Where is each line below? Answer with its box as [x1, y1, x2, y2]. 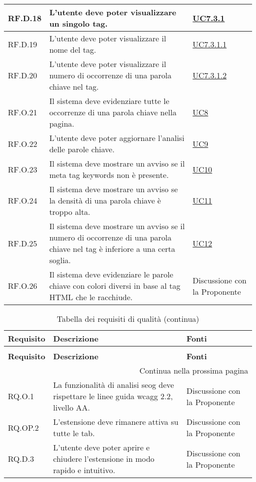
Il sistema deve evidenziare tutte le [49, 95, 169, 106]
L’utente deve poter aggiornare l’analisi [49, 132, 185, 143]
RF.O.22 [8, 138, 37, 149]
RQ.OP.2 [8, 421, 39, 433]
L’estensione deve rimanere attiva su [53, 416, 179, 427]
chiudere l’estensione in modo [53, 453, 155, 464]
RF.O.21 [8, 106, 37, 118]
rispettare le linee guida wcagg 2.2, [53, 390, 173, 402]
